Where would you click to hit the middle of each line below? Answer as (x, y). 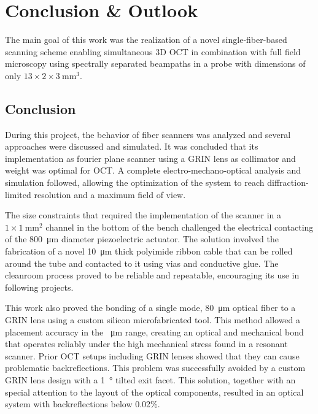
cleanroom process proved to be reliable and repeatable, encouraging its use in (152, 275)
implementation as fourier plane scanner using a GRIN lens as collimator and (150, 158)
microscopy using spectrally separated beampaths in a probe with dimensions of (155, 63)
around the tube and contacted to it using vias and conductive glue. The (142, 263)
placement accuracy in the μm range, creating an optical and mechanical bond (154, 332)
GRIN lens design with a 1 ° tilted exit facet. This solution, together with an (150, 379)
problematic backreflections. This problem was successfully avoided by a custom (155, 368)
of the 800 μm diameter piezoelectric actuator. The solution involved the (142, 239)
